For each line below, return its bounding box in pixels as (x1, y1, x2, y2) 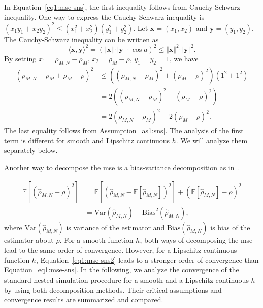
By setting (4, 53, 37, 64)
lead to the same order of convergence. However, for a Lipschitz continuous (4, 244, 237, 255)
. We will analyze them (176, 135, 248, 145)
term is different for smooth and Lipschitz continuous (4, 135, 170, 145)
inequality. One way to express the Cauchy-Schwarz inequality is (4, 11, 205, 22)
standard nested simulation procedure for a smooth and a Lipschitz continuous (4, 274, 249, 285)
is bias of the (210, 222, 250, 232)
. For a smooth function (59, 234, 134, 245)
